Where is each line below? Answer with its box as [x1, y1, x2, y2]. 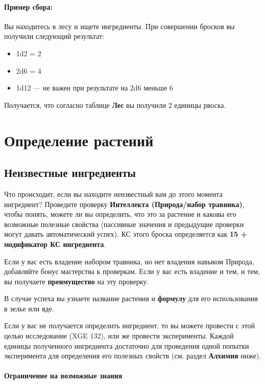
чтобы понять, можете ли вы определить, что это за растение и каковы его [4, 209, 236, 219]
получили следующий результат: [4, 31, 105, 41]
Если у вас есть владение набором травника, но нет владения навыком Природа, [4, 256, 254, 266]
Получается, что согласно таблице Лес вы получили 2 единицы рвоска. [4, 99, 226, 110]
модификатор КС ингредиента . [4, 238, 106, 249]
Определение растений [4, 129, 154, 150]
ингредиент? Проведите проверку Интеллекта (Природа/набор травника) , [4, 198, 245, 209]
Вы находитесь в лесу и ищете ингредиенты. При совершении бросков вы [4, 20, 235, 31]
